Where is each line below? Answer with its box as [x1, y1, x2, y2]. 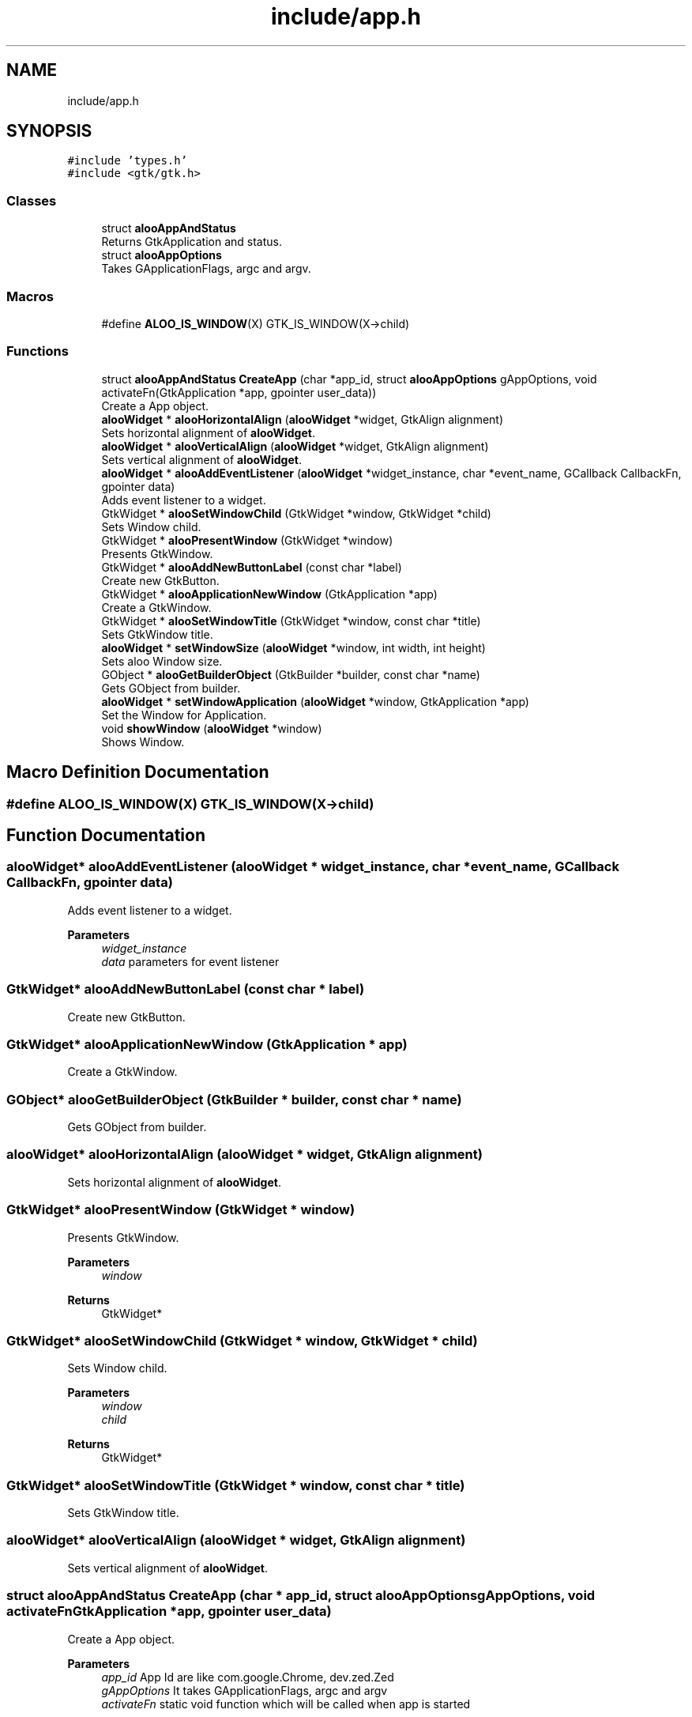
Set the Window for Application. [101, 708, 267, 722]
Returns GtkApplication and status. [101, 235, 282, 249]
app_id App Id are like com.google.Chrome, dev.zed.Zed [101, 1670, 394, 1684]
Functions [6, 343, 69, 360]
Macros [6, 288, 54, 304]
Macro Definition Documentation [6, 762, 269, 783]
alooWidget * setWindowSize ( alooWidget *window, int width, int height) [101, 640, 486, 655]
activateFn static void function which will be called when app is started [101, 1696, 471, 1711]
